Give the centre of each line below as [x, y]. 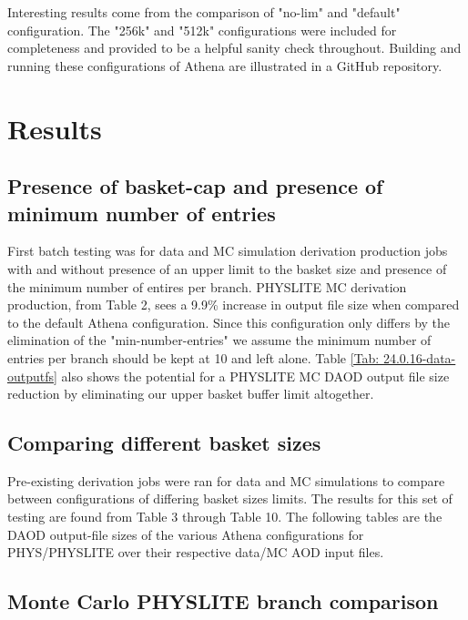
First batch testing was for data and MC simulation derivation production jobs [228, 251]
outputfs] [32, 376]
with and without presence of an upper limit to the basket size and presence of [227, 268]
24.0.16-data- [419, 357]
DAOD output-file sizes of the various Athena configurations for [186, 534]
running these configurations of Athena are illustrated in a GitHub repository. [225, 65]
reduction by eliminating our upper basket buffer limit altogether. [191, 394]
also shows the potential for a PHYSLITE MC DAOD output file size [255, 376]
